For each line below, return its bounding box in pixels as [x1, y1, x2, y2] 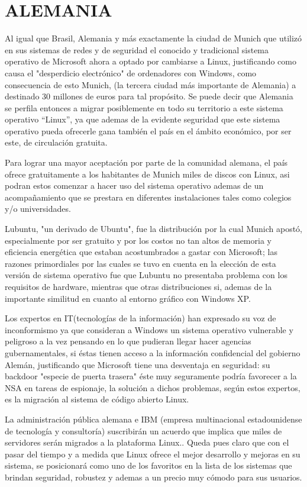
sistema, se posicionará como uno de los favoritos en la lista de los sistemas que [5, 459, 292, 472]
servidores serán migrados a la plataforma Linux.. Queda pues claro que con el [5, 436, 289, 449]
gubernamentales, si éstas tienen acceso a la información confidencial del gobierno [5, 346, 300, 359]
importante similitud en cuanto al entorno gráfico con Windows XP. [5, 292, 251, 304]
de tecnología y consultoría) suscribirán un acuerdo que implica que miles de [5, 424, 282, 437]
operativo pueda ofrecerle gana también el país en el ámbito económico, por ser [5, 124, 292, 137]
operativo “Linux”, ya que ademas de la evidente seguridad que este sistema [5, 113, 280, 125]
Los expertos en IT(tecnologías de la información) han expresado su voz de [5, 312, 276, 324]
